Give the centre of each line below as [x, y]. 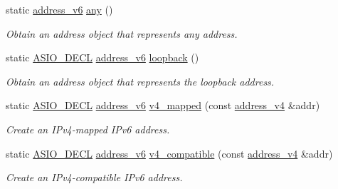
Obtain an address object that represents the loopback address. [140, 81]
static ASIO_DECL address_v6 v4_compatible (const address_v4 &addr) [169, 153]
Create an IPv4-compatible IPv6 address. [94, 177]
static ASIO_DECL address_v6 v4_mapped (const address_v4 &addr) [163, 105]
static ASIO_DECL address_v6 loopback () [102, 57]
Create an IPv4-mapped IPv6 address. [88, 129]
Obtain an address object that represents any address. [122, 33]
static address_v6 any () [59, 9]
